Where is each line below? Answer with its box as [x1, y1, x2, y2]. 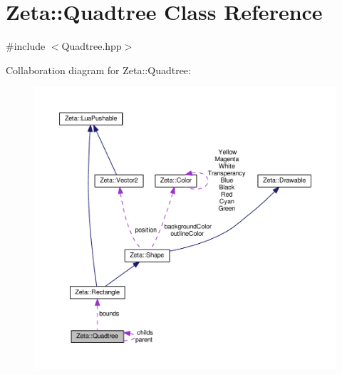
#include [6, 38, 46, 53]
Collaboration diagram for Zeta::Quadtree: [6, 62, 191, 77]
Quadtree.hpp [61, 38, 122, 53]
